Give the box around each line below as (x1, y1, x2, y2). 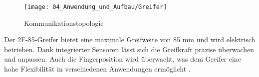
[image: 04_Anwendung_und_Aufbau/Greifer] (24, 3, 167, 10)
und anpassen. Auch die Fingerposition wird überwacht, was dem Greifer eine (4, 54, 241, 64)
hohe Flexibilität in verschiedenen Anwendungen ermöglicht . (4, 64, 191, 74)
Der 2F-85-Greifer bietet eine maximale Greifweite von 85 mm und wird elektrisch (4, 34, 256, 45)
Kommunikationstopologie (24, 17, 104, 28)
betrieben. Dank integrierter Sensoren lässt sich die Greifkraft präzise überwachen (4, 44, 255, 54)
